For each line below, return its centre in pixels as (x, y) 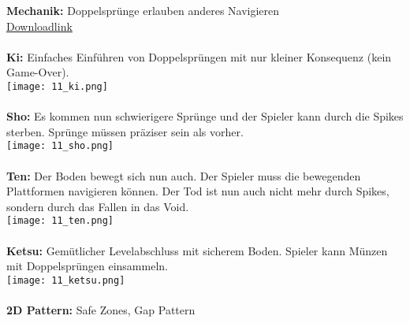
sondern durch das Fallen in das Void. (98, 206)
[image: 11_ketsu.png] (66, 280)
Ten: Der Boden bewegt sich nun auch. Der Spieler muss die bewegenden (184, 175)
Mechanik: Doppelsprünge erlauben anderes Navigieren (143, 10)
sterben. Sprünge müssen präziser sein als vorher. (125, 131)
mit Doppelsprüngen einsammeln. (87, 266)
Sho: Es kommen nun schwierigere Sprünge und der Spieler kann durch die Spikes (205, 116)
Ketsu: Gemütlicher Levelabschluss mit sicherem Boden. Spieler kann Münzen (197, 250)
